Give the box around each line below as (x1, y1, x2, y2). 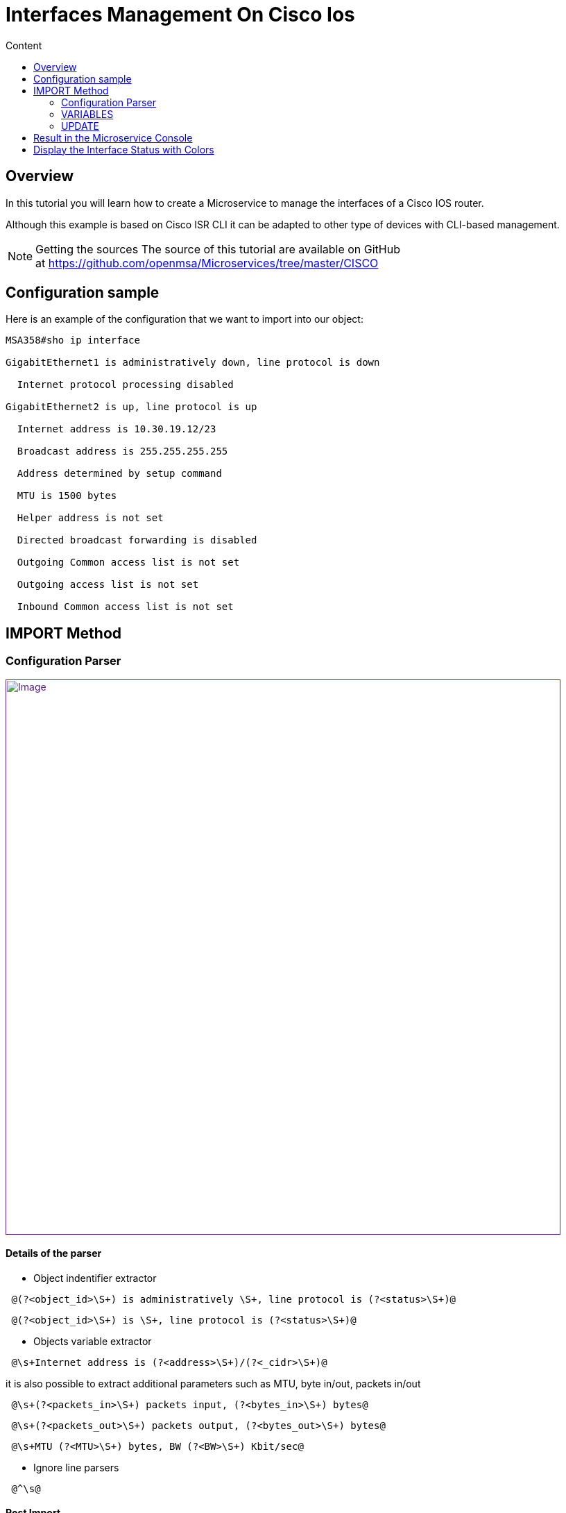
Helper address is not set (17, 512, 164, 524)
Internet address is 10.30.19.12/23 (17, 423, 216, 435)
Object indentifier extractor (33, 1271, 157, 1284)
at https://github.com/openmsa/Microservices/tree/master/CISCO (35, 255, 379, 270)
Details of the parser (6, 1247, 102, 1260)
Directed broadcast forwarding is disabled (17, 534, 257, 546)
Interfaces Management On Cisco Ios (6, 3, 355, 26)
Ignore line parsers (33, 1461, 119, 1473)
